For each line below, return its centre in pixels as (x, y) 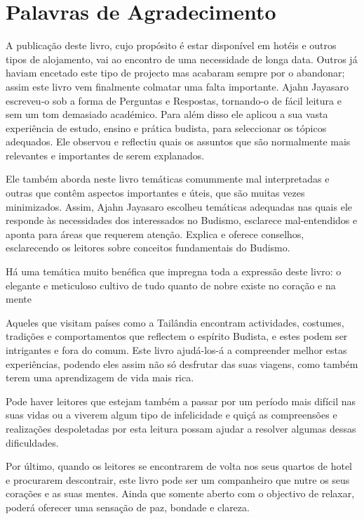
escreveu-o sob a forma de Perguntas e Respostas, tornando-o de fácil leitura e (174, 100)
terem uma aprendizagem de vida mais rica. (100, 377)
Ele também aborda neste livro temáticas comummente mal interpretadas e (168, 179)
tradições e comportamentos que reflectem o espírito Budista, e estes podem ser (177, 336)
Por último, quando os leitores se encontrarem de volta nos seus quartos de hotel (179, 466)
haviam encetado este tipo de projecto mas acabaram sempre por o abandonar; (175, 73)
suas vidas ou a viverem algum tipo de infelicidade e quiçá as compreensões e (171, 415)
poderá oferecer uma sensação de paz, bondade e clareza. (128, 507)
